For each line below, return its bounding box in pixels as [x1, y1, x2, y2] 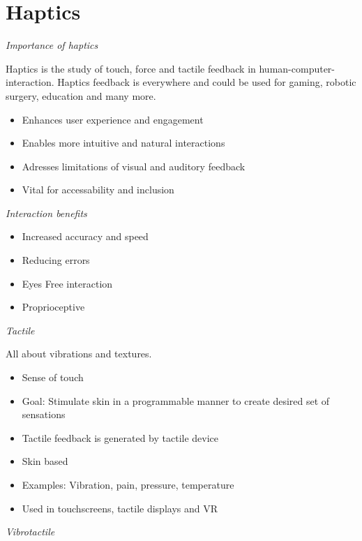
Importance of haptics [6, 38, 98, 52]
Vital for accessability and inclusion [22, 182, 174, 197]
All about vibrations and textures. [6, 346, 152, 361]
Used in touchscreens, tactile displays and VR [22, 501, 218, 515]
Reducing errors [22, 253, 90, 267]
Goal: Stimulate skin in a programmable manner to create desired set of [22, 393, 330, 408]
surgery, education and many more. [6, 88, 156, 103]
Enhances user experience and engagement [22, 112, 204, 126]
